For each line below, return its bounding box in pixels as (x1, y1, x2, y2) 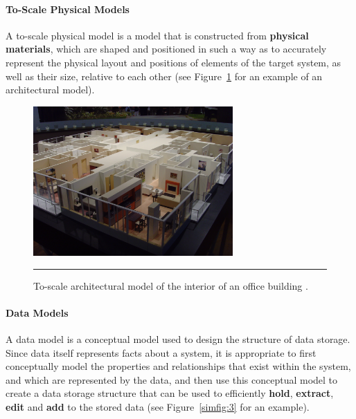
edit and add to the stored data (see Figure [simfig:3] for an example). (6, 399, 310, 413)
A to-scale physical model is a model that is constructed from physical (6, 28, 309, 42)
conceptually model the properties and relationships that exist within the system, (6, 359, 351, 373)
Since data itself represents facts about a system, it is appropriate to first (6, 345, 317, 360)
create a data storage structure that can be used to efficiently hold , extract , (6, 386, 334, 400)
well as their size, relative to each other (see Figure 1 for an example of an (6, 68, 323, 83)
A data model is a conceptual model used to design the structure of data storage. (6, 331, 350, 346)
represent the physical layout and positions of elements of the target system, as (6, 55, 341, 69)
